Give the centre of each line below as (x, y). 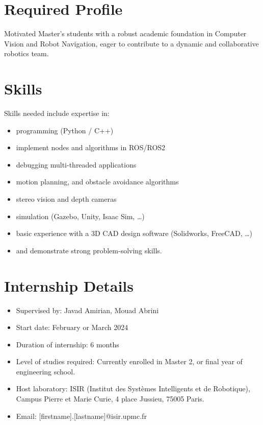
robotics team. (27, 53)
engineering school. (46, 371)
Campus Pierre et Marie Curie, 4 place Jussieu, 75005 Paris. (110, 399)
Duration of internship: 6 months (68, 344)
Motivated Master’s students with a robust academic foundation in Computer (125, 33)
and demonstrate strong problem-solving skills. (89, 250)
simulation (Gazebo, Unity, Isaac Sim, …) (80, 216)
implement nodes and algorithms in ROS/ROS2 (91, 147)
